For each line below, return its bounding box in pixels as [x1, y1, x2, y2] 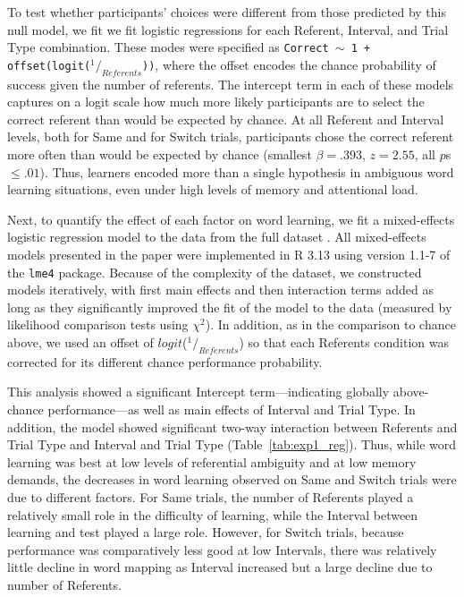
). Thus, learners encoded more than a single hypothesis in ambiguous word [39, 162, 454, 181]
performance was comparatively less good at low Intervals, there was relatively [7, 540, 437, 559]
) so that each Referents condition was [239, 333, 450, 352]
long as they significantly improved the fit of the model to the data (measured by [7, 297, 452, 316]
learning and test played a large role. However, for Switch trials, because [7, 523, 404, 542]
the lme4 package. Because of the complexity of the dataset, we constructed [7, 262, 422, 281]
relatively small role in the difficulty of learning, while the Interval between [7, 505, 418, 524]
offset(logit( [7, 59, 91, 72]
